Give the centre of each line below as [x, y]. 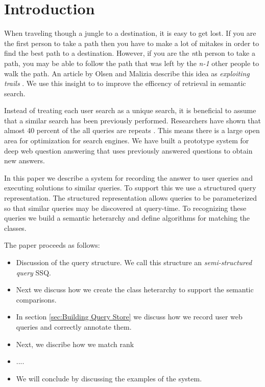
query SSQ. [33, 272]
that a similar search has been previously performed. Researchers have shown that [133, 120]
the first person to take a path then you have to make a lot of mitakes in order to [132, 43]
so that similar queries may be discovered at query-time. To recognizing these [125, 208]
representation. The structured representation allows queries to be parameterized [130, 198]
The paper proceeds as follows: [52, 245]
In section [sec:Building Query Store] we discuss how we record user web [129, 317]
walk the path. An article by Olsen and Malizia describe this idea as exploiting [127, 73]
